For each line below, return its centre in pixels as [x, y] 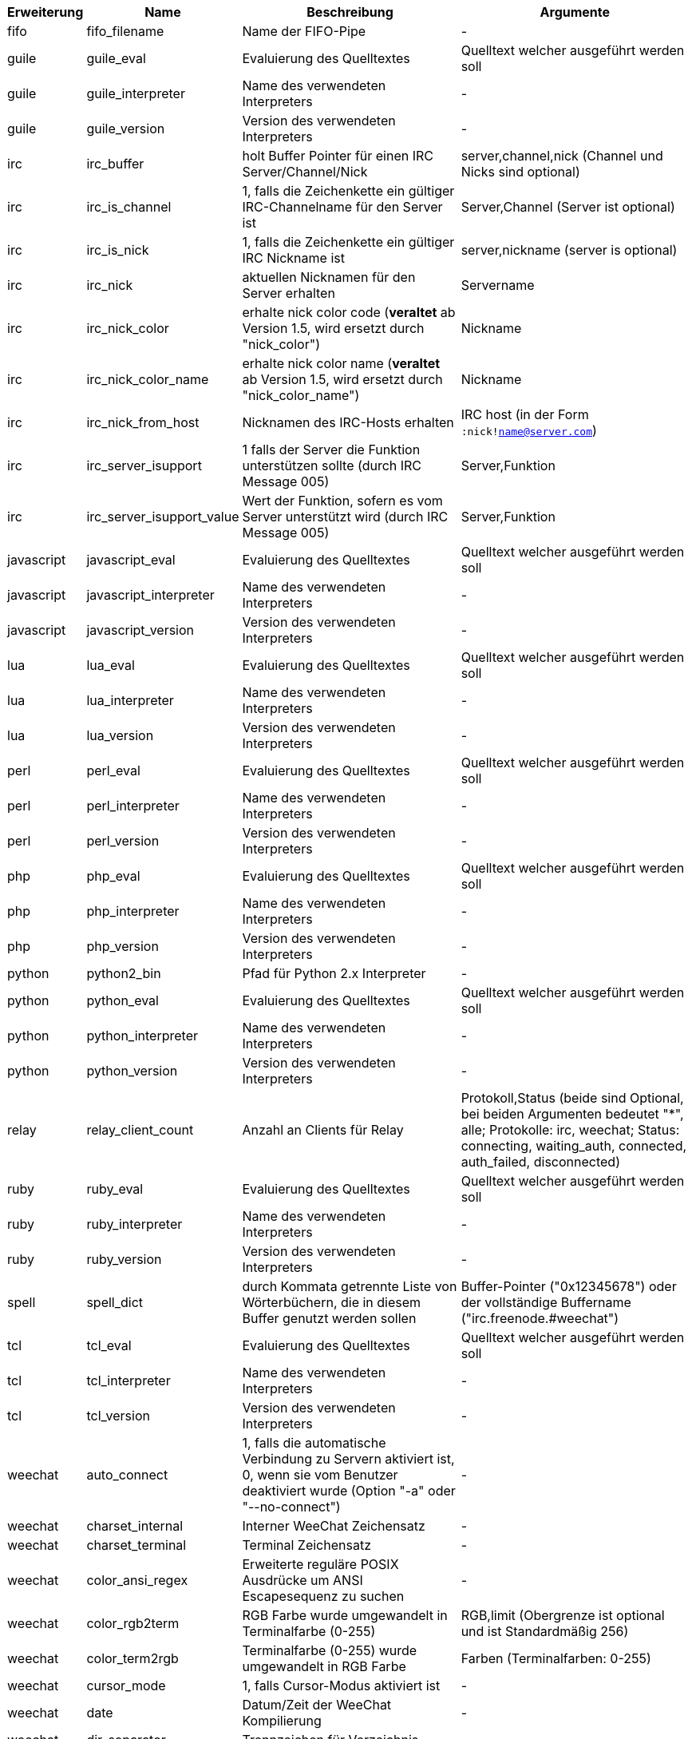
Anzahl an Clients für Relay [323, 1130]
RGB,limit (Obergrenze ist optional [563, 1615]
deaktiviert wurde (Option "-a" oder [349, 1491]
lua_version [120, 735]
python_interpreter [142, 1036]
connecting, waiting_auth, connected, [574, 1146]
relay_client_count [140, 1130]
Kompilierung [282, 1721]
